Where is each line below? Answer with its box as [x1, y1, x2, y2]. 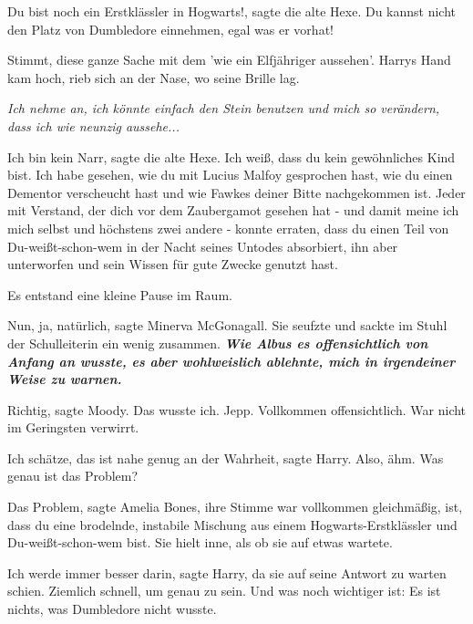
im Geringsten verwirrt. [7, 418, 139, 437]
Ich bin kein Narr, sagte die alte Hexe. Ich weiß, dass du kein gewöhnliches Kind [7, 147, 456, 166]
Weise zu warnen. [7, 369, 122, 389]
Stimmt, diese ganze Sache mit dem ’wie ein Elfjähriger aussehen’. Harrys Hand [7, 50, 451, 69]
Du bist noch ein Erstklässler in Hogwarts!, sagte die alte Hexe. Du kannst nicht [7, 2, 456, 20]
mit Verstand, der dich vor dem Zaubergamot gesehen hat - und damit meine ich [7, 201, 459, 220]
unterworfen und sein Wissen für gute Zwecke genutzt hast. [7, 255, 338, 274]
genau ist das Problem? [7, 466, 139, 485]
